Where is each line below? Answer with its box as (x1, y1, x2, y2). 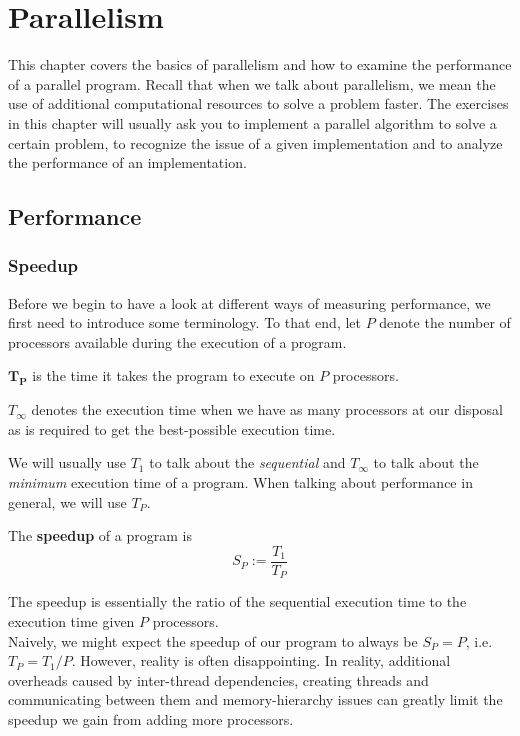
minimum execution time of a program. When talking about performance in (8, 472, 473, 493)
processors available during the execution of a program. (8, 331, 347, 352)
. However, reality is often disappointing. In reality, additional (71, 650, 451, 671)
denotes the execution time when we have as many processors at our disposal (31, 399, 503, 420)
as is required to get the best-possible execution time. (8, 418, 336, 439)
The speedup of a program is (8, 525, 192, 546)
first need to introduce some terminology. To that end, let (8, 312, 361, 333)
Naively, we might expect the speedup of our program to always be (8, 630, 418, 651)
